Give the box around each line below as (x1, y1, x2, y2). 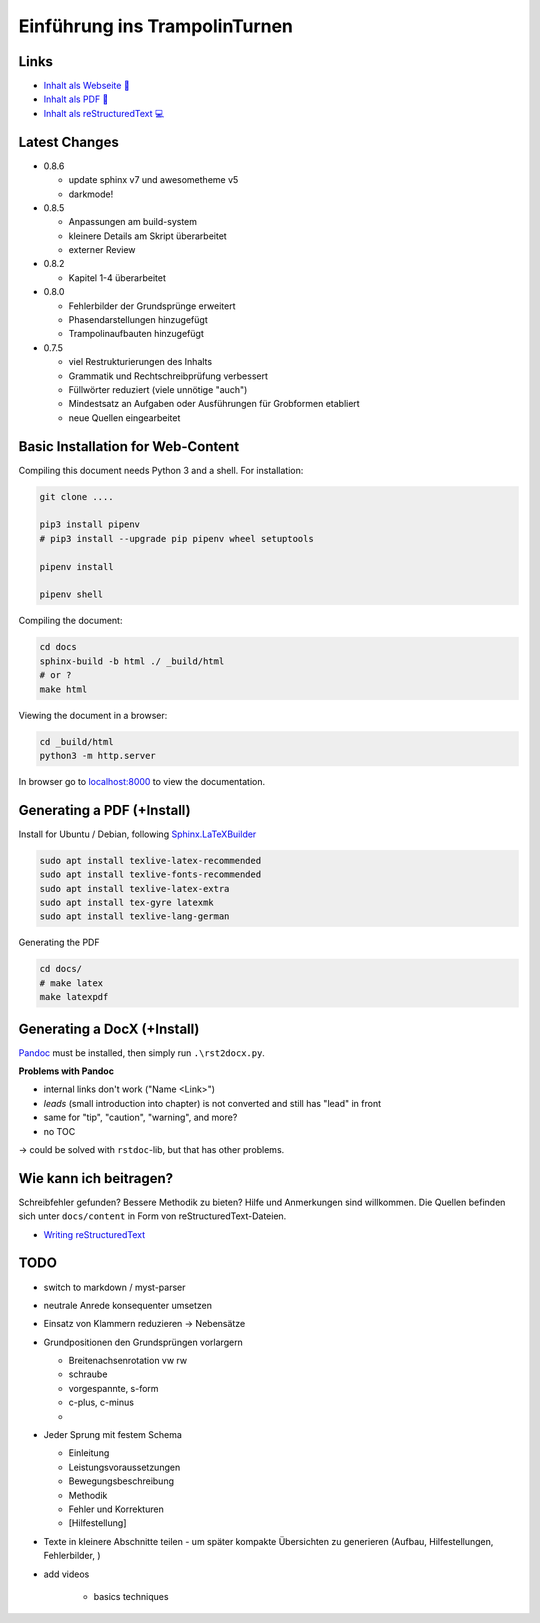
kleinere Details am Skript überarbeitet (68, 230, 227, 242)
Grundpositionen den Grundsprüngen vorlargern (43, 1336, 244, 1348)
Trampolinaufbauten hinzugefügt (68, 328, 204, 340)
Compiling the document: (18, 615, 123, 627)
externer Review (68, 244, 136, 256)
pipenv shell (39, 589, 104, 600)
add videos (43, 1568, 90, 1580)
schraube (68, 1368, 108, 1380)
